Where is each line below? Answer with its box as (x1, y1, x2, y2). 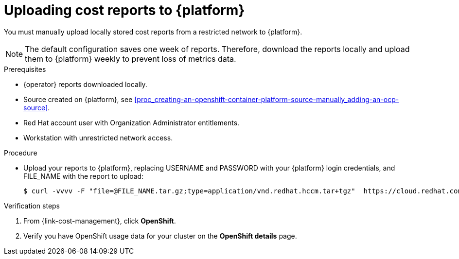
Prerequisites (4, 65, 46, 73)
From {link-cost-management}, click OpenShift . (23, 216, 176, 225)
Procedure (4, 148, 37, 157)
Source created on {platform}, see (23, 95, 133, 104)
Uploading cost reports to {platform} (4, 2, 245, 18)
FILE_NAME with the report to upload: (23, 172, 144, 180)
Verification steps (4, 201, 60, 210)
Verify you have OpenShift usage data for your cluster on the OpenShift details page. (23, 231, 297, 240)
